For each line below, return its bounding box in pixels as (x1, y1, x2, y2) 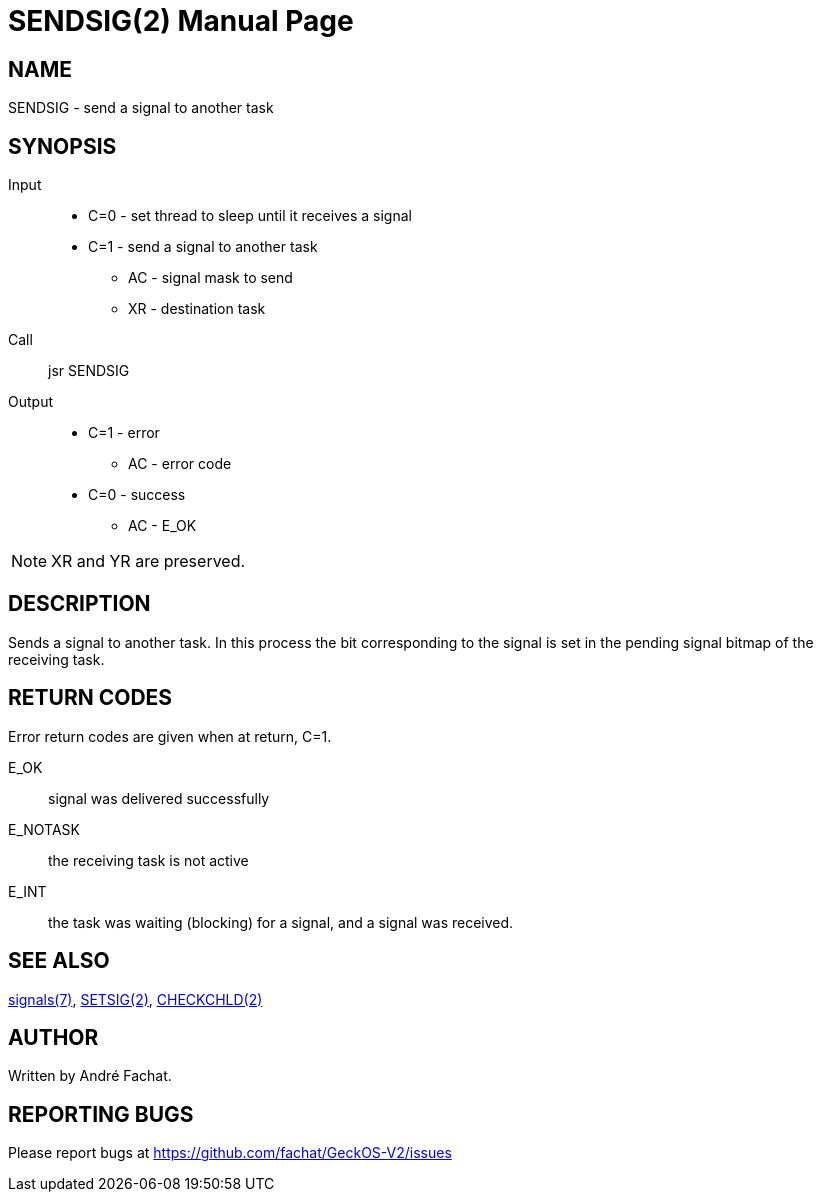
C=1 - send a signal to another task (88, 238, 318, 256)
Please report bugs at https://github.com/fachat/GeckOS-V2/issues (8, 1144, 452, 1162)
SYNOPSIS (8, 133, 117, 159)
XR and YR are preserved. (51, 551, 246, 572)
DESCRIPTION (8, 591, 151, 617)
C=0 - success (88, 486, 186, 504)
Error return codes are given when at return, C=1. (8, 727, 332, 745)
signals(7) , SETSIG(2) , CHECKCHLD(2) (8, 990, 263, 1008)
